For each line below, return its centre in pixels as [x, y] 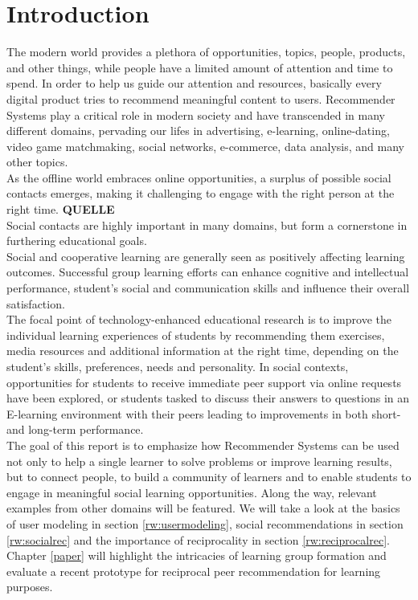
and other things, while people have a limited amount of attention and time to [200, 67]
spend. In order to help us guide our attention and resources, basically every [194, 83]
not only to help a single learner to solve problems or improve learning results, [199, 461]
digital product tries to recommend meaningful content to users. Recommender [201, 98]
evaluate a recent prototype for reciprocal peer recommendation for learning [194, 571]
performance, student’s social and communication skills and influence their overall [208, 288]
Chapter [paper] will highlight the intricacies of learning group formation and [197, 555]
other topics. [37, 162]
